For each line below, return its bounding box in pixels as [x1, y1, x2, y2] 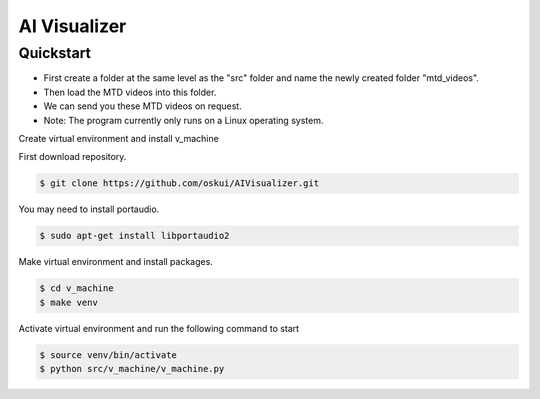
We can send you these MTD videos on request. [43, 100, 242, 112]
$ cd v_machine [39, 283, 114, 294]
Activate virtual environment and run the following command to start [18, 322, 300, 334]
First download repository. [18, 151, 127, 163]
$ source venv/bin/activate [39, 349, 177, 360]
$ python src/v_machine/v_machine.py [39, 363, 225, 375]
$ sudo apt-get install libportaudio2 [39, 230, 230, 242]
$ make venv [39, 296, 99, 308]
